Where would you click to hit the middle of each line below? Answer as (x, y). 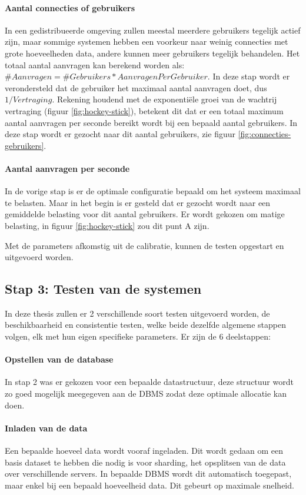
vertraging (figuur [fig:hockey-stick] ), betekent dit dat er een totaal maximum (144, 110)
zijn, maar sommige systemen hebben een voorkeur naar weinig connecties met (147, 41)
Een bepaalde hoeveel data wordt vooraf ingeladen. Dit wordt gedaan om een (144, 451)
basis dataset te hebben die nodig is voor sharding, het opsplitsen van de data (145, 462)
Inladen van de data (46, 428)
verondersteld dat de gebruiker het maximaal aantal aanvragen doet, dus (136, 87)
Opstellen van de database (59, 359)
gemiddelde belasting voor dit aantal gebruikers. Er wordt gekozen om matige (145, 214)
